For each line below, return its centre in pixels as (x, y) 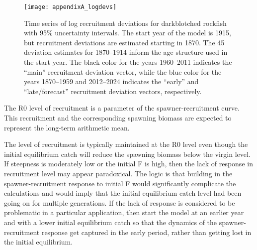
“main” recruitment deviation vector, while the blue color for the (123, 71)
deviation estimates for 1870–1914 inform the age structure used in (126, 52)
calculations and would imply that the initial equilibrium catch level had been (123, 193)
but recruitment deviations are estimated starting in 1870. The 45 (124, 42)
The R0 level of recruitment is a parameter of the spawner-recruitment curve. (122, 108)
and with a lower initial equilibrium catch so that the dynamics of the (111, 222)
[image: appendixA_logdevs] (70, 7)
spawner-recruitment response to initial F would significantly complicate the (120, 183)
